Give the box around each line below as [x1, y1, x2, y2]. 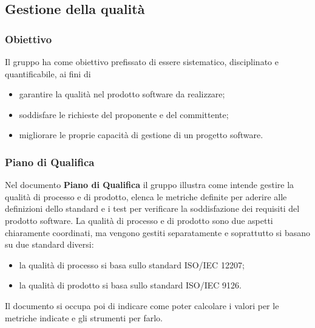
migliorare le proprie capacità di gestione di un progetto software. [19, 128, 263, 141]
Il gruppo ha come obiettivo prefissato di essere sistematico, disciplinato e [5, 55, 279, 68]
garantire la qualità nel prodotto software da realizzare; [19, 88, 225, 100]
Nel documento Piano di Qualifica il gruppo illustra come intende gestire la [5, 178, 294, 191]
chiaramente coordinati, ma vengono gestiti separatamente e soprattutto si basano [5, 226, 310, 239]
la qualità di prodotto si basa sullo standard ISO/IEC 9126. [19, 279, 242, 291]
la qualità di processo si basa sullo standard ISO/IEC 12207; [19, 258, 245, 271]
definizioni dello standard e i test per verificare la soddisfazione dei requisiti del [5, 202, 300, 215]
